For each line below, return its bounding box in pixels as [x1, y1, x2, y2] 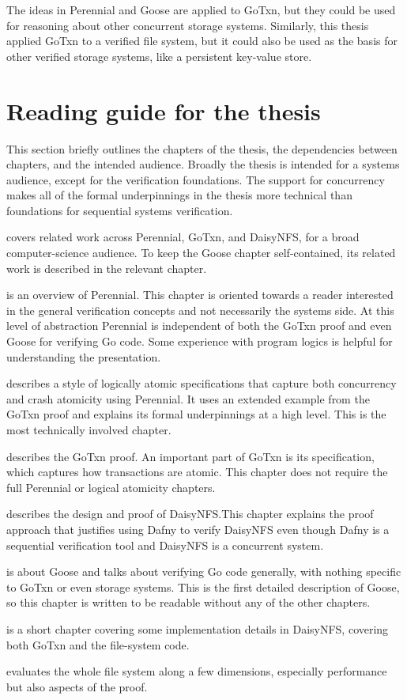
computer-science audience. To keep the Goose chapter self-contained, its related [6, 244, 396, 261]
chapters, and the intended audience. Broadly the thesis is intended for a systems [6, 156, 400, 172]
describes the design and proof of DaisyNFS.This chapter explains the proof [6, 505, 374, 522]
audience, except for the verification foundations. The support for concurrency [6, 171, 385, 187]
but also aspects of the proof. [6, 678, 148, 694]
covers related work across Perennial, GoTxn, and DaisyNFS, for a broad [6, 229, 360, 245]
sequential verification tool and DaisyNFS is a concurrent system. [6, 536, 324, 553]
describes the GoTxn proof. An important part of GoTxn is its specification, [6, 448, 375, 464]
